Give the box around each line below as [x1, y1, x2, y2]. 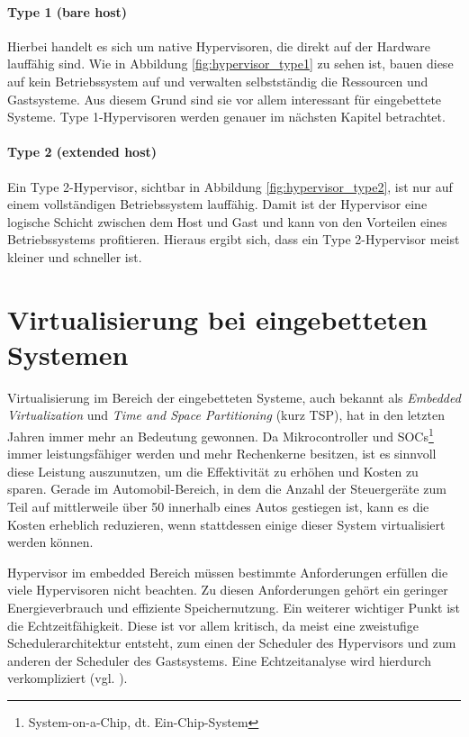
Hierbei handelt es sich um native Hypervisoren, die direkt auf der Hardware [7, 36, 430, 55]
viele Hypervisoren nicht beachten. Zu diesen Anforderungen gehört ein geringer [7, 580, 448, 599]
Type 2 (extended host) [7, 142, 158, 161]
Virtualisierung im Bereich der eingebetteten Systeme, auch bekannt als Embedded [7, 387, 461, 406]
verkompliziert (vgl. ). [7, 669, 128, 687]
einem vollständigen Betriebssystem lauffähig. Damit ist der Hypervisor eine [7, 195, 428, 214]
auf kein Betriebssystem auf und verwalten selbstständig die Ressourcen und [7, 71, 428, 90]
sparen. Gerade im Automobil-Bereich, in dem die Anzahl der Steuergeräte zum [7, 479, 446, 498]
